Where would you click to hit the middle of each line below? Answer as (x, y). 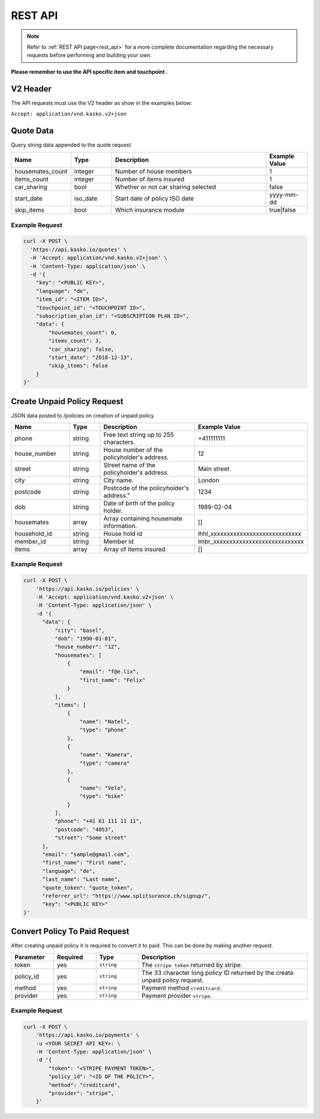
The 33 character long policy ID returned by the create (217, 972)
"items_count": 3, (75, 341)
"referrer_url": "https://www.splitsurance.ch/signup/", (127, 896)
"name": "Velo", (103, 788)
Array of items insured (135, 549)
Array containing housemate (143, 518)
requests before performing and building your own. (89, 55)
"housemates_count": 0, (83, 333)
